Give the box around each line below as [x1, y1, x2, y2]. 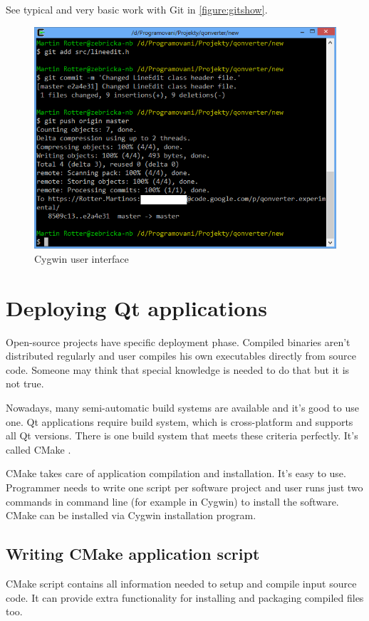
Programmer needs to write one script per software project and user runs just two [6, 479, 363, 494]
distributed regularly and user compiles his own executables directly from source [6, 348, 356, 363]
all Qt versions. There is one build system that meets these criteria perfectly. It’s [6, 428, 358, 443]
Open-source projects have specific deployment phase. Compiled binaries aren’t [6, 334, 350, 349]
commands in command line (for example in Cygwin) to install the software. [6, 494, 339, 508]
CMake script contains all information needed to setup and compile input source [6, 575, 357, 590]
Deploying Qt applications [6, 293, 267, 322]
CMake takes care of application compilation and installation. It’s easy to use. [6, 466, 346, 481]
